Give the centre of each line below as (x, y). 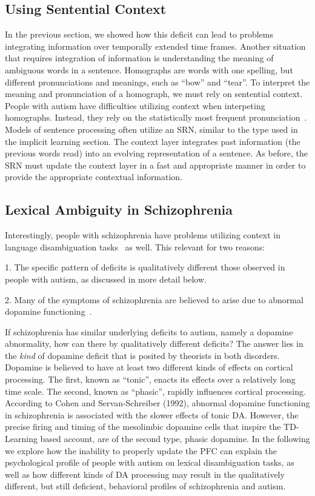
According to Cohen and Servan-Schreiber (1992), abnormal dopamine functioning (157, 403)
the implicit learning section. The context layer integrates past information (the (153, 141)
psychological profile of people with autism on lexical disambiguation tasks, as (150, 462)
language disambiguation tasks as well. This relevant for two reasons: (135, 246)
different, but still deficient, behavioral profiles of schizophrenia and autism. (145, 486)
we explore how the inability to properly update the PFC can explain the (141, 450)
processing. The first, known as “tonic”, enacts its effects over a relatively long (150, 379)
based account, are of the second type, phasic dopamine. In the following (175, 439)
